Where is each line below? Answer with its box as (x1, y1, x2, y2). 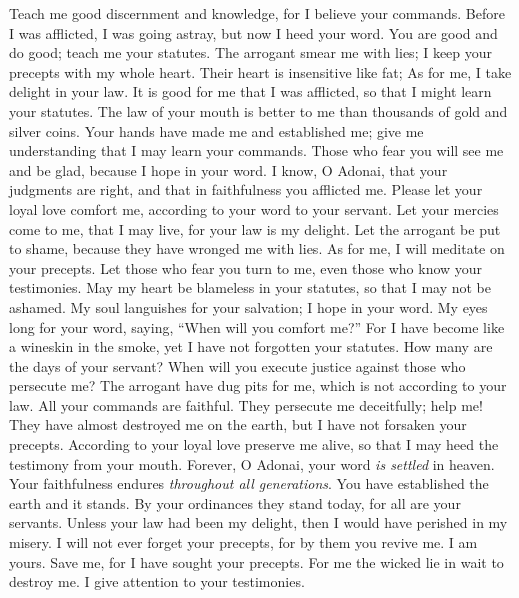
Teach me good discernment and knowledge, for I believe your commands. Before (9, 3, 505, 23)
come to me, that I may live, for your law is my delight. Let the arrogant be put (9, 218, 501, 239)
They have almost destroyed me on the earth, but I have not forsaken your (9, 414, 467, 435)
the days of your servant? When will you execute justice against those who (9, 355, 466, 376)
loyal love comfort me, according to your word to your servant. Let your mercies (9, 198, 499, 219)
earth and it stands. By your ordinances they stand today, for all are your (9, 492, 461, 513)
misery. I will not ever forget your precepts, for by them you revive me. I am (9, 532, 478, 553)
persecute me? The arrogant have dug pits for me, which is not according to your (9, 375, 507, 396)
